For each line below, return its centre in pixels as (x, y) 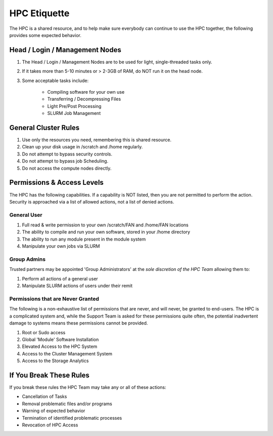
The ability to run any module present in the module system (84, 239)
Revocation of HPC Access (50, 425)
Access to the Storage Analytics (55, 361)
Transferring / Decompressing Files (84, 99)
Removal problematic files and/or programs (67, 404)
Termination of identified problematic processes (72, 418)
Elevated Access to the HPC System (60, 346)
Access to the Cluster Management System (67, 353)
